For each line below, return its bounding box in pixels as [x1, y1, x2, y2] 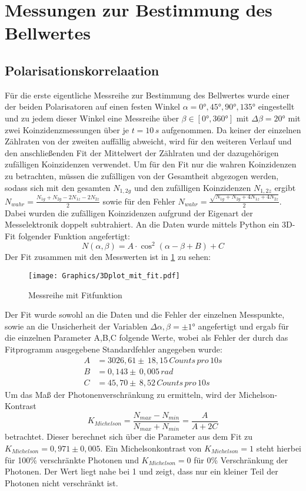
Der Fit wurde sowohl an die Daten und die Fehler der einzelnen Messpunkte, [5, 308, 285, 321]
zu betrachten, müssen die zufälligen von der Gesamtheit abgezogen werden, [5, 169, 279, 182]
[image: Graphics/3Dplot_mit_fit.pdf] [28, 271, 180, 280]
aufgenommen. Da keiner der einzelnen [161, 123, 301, 136]
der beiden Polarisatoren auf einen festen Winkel [5, 100, 180, 113]
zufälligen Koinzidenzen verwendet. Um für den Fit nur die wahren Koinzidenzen [5, 158, 297, 170]
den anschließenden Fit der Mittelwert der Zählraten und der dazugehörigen [5, 146, 279, 159]
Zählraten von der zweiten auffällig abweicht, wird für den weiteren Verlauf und [5, 135, 292, 147]
